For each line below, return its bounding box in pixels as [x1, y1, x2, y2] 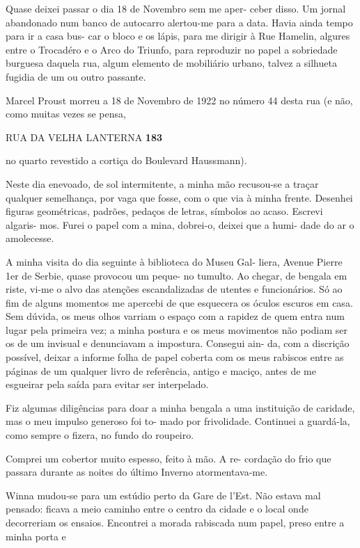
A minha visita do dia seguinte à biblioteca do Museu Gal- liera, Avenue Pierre [6, 254, 343, 268]
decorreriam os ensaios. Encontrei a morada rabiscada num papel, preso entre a [6, 515, 345, 529]
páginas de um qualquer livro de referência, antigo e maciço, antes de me [6, 363, 316, 378]
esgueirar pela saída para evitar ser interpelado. [6, 377, 209, 392]
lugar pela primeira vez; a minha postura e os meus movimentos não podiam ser [6, 322, 347, 337]
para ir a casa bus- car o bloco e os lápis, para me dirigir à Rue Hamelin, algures [6, 29, 350, 43]
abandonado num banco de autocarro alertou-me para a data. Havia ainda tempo [6, 15, 353, 29]
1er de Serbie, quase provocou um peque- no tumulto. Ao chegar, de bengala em [6, 268, 347, 282]
